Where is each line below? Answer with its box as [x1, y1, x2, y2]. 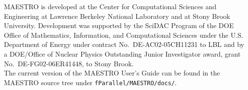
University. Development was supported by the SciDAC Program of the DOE [4, 20, 234, 30]
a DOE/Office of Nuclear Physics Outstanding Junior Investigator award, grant [4, 48, 241, 59]
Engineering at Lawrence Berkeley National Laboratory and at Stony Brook [4, 11, 230, 21]
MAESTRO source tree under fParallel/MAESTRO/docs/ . [4, 77, 177, 87]
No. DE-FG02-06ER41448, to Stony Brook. [4, 58, 134, 68]
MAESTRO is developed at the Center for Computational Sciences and [4, 1, 216, 11]
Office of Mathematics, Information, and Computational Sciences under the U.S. [4, 30, 244, 40]
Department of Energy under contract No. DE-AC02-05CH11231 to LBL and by [4, 39, 245, 49]
